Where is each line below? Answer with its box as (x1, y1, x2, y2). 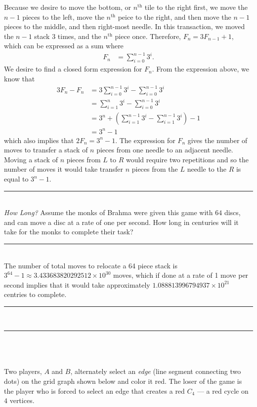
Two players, (4, 366, 42, 376)
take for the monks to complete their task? (4, 226, 133, 237)
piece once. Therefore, (115, 31, 181, 41)
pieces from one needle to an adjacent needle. (96, 145, 233, 155)
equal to (4, 174, 29, 184)
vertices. (9, 395, 35, 406)
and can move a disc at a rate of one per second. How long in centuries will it (4, 217, 239, 227)
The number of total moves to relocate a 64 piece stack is (4, 260, 178, 270)
